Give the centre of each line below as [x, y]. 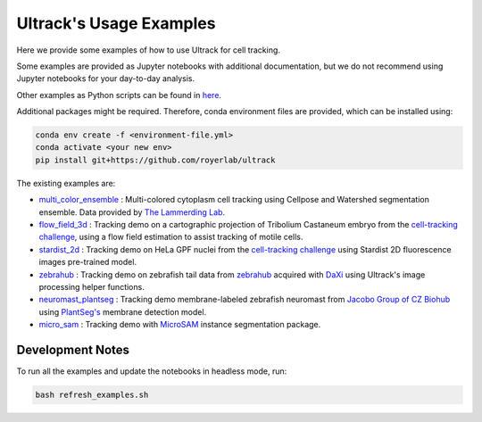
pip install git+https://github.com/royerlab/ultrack [155, 160]
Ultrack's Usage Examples [116, 23]
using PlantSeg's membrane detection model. [123, 311]
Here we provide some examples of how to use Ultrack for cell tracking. [149, 50]
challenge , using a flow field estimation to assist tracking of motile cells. [171, 237]
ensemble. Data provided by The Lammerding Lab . [132, 212]
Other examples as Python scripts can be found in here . [119, 95]
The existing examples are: [66, 183]
